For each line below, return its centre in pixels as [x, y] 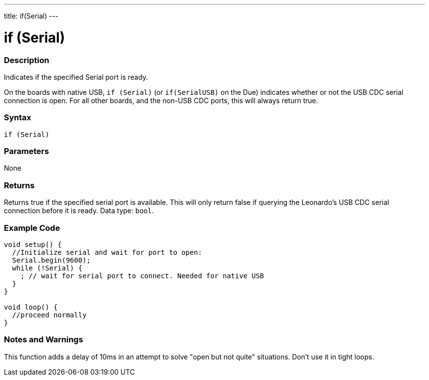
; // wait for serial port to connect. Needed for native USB [142, 276]
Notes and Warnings [44, 340]
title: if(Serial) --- [31, 16]
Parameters [26, 151]
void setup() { [33, 244]
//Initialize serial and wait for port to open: [107, 252]
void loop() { [31, 307]
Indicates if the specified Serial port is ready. [76, 77]
